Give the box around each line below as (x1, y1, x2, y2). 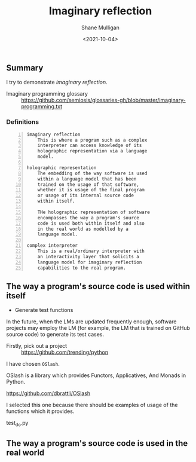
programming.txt (21, 103, 63, 110)
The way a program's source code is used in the (6, 438, 188, 448)
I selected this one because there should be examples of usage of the (6, 402, 178, 409)
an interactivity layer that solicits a (37, 253, 139, 259)
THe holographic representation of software (37, 209, 151, 215)
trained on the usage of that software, (37, 181, 139, 188)
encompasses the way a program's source (37, 215, 139, 221)
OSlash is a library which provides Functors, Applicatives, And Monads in (6, 372, 186, 379)
